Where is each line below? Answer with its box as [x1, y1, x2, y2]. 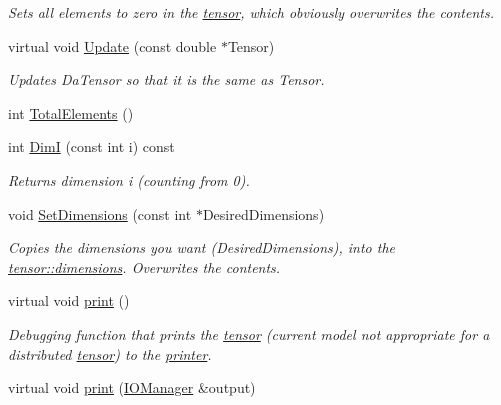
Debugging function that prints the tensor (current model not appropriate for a [8, 323, 490, 344]
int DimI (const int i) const [8, 136, 175, 157]
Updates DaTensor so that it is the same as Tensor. [8, 69, 325, 90]
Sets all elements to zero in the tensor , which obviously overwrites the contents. [8, 2, 494, 22]
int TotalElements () [8, 102, 134, 123]
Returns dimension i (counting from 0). [8, 169, 250, 190]
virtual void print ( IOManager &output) [8, 377, 256, 398]
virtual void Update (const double [8, 35, 217, 56]
